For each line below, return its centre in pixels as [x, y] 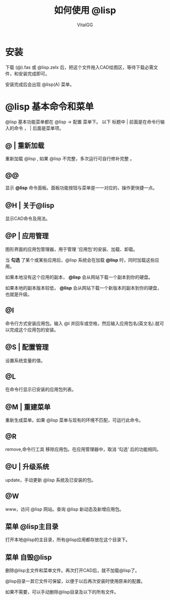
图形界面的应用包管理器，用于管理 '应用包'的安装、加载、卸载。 [72, 249]
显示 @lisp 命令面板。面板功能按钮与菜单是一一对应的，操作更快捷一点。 [81, 188]
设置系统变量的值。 [25, 360]
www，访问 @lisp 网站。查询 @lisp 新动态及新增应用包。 [65, 509]
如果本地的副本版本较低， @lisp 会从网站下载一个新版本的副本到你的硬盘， [83, 288]
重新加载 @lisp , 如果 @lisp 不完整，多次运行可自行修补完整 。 [70, 159]
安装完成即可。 [34, 74]
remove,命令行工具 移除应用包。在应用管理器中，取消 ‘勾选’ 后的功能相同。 [83, 449]
